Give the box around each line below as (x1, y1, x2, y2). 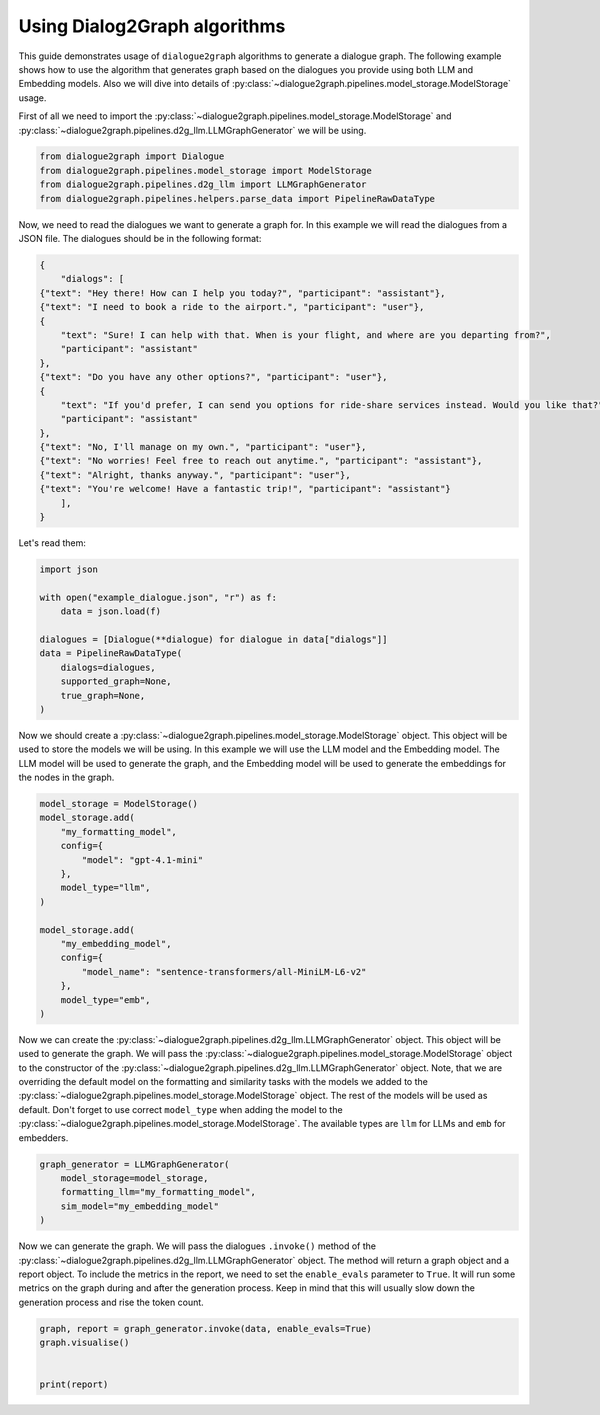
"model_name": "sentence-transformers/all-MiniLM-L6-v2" (81, 966, 367, 977)
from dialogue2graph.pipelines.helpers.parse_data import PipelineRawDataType (39, 193, 435, 204)
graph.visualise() (39, 1337, 130, 1349)
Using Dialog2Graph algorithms (18, 15, 286, 37)
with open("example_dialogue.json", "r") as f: (39, 591, 277, 603)
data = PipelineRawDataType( (39, 648, 183, 659)
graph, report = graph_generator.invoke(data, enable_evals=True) (39, 1323, 372, 1334)
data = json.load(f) (60, 606, 162, 617)
